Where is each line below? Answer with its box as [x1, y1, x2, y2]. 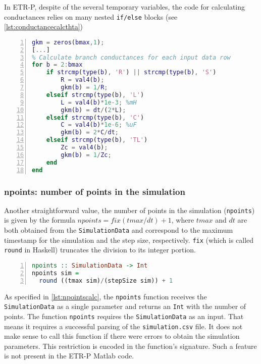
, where [171, 215, 194, 225]
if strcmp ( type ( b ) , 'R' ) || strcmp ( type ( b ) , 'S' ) [46, 69, 217, 76]
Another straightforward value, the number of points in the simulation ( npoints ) [4, 204, 255, 215]
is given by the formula [4, 215, 75, 225]
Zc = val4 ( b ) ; [61, 144, 108, 151]
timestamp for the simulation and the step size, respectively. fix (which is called [4, 234, 254, 245]
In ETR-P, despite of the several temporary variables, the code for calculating [4, 2, 245, 12]
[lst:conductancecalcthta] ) [4, 21, 83, 32]
